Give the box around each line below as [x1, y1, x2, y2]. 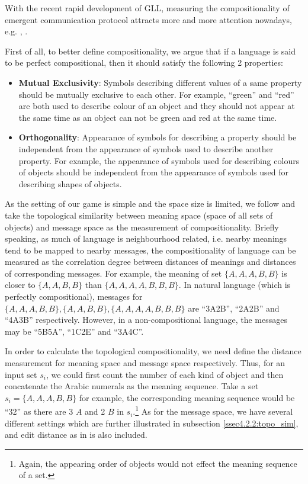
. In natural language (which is [178, 278, 291, 291]
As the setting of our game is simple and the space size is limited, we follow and [5, 197, 296, 210]
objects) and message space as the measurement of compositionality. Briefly [5, 220, 279, 233]
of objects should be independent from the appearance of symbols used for [18, 166, 288, 178]
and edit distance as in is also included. [5, 428, 147, 441]
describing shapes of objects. [18, 177, 122, 190]
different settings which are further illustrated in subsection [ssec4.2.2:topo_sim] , [5, 416, 299, 429]
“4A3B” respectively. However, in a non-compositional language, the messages [5, 313, 287, 326]
